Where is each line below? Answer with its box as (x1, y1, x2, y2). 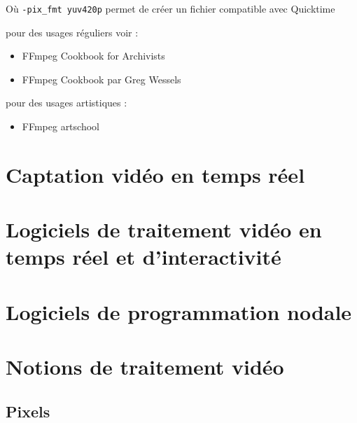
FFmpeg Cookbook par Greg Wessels (22, 71, 181, 86)
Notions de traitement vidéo (6, 352, 284, 381)
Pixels (6, 400, 50, 422)
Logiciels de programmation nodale (6, 297, 352, 326)
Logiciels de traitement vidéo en (6, 215, 322, 244)
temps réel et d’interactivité (6, 242, 281, 271)
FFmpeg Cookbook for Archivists (22, 48, 165, 63)
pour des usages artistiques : (6, 95, 127, 110)
